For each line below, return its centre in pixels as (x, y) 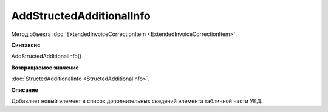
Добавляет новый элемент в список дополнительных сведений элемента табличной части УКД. (137, 101)
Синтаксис (26, 45)
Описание (25, 90)
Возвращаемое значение (45, 68)
